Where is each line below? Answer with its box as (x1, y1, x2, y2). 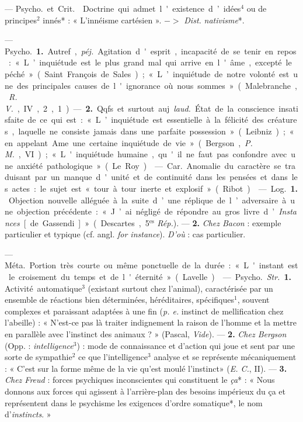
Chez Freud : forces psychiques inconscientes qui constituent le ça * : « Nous (5, 373, 275, 386)
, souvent (237, 293, 270, 306)
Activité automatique (5, 282, 82, 294)
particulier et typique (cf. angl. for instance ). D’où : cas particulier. (5, 228, 246, 240)
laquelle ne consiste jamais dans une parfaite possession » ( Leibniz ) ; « (18, 124, 294, 137)
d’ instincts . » (5, 408, 51, 420)
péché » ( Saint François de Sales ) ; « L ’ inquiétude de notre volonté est (5, 67, 290, 79)
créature (267, 113, 297, 126)
